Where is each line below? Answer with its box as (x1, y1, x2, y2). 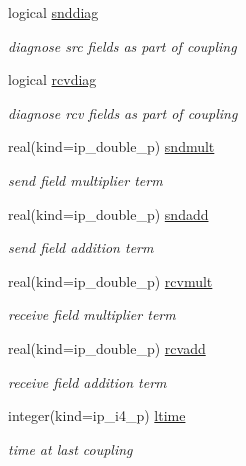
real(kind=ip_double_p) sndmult (8, 136, 215, 157)
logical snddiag (8, 2, 99, 22)
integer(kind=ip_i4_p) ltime (8, 405, 186, 426)
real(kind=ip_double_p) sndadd (8, 203, 209, 224)
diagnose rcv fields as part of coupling (8, 102, 238, 123)
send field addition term (8, 237, 154, 258)
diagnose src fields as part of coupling (8, 35, 237, 56)
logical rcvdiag (8, 69, 97, 90)
